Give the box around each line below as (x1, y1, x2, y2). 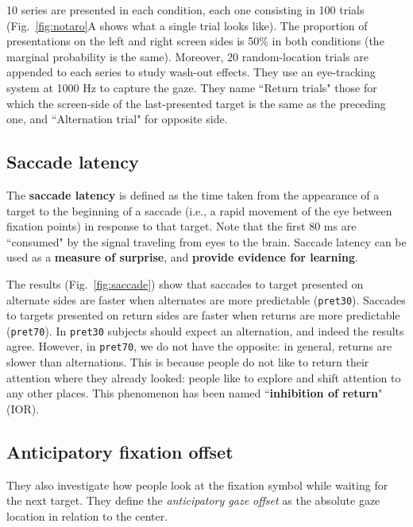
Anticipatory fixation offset (6, 439, 234, 463)
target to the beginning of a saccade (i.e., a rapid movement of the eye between (6, 202, 392, 219)
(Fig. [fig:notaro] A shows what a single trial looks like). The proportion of (6, 17, 368, 33)
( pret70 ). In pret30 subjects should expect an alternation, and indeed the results (6, 322, 404, 339)
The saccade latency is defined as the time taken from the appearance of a (6, 186, 380, 203)
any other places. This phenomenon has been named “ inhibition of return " (6, 385, 383, 401)
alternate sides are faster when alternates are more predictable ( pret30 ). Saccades (6, 291, 406, 308)
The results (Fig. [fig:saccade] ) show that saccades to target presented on (6, 275, 364, 292)
